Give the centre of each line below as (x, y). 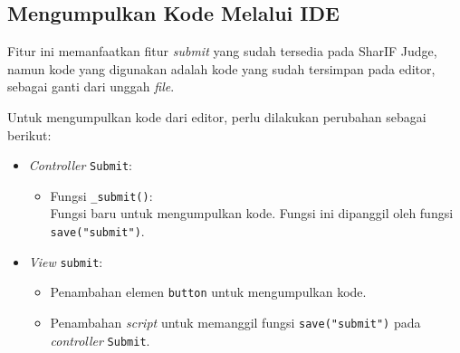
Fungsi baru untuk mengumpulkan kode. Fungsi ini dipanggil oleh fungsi (252, 213)
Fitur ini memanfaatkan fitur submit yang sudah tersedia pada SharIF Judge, (222, 51)
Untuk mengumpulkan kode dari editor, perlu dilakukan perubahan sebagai (217, 116)
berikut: (29, 134)
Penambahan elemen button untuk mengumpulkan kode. (208, 292)
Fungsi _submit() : (101, 195)
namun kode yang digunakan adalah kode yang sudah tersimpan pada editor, (221, 68)
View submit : (66, 261)
